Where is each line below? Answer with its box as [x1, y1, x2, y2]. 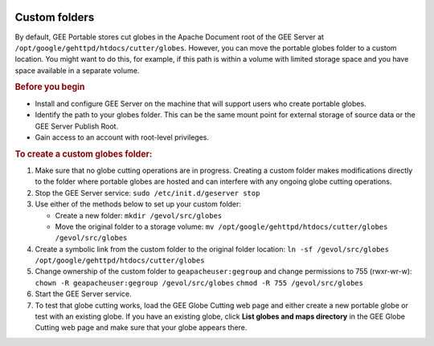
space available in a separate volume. [14, 65, 140, 75]
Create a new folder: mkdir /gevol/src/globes [55, 210, 223, 220]
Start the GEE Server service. [35, 289, 132, 299]
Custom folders [14, 10, 95, 24]
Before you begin [14, 81, 85, 92]
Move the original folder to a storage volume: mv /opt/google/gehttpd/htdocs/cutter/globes [55, 222, 388, 231]
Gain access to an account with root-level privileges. [35, 132, 209, 142]
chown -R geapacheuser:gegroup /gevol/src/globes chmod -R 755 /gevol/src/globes [35, 278, 363, 287]
